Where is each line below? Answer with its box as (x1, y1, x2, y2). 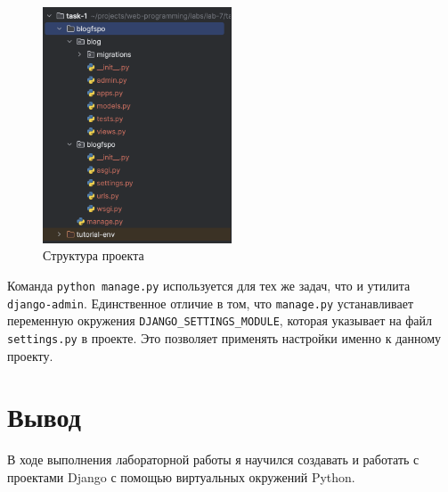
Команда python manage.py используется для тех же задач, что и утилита (7, 276, 411, 295)
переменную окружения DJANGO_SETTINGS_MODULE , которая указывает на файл (7, 311, 433, 330)
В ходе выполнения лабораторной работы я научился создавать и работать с (7, 450, 419, 469)
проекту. (7, 346, 53, 365)
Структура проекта (43, 246, 144, 265)
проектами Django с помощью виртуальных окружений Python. (7, 467, 355, 486)
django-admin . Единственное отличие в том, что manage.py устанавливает (7, 293, 414, 312)
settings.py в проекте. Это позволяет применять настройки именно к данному (7, 329, 442, 347)
